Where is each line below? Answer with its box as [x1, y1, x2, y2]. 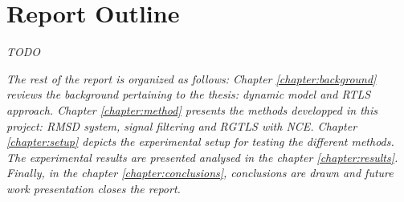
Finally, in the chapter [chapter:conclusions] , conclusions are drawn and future [6, 164, 394, 181]
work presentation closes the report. [6, 180, 181, 196]
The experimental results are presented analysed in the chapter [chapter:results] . [6, 148, 398, 165]
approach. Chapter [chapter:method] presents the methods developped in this [6, 101, 377, 118]
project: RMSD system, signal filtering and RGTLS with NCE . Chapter [6, 117, 357, 134]
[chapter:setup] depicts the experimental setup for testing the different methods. [6, 133, 394, 150]
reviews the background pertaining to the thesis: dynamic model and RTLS [6, 86, 371, 103]
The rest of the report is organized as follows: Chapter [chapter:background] [6, 70, 377, 87]
